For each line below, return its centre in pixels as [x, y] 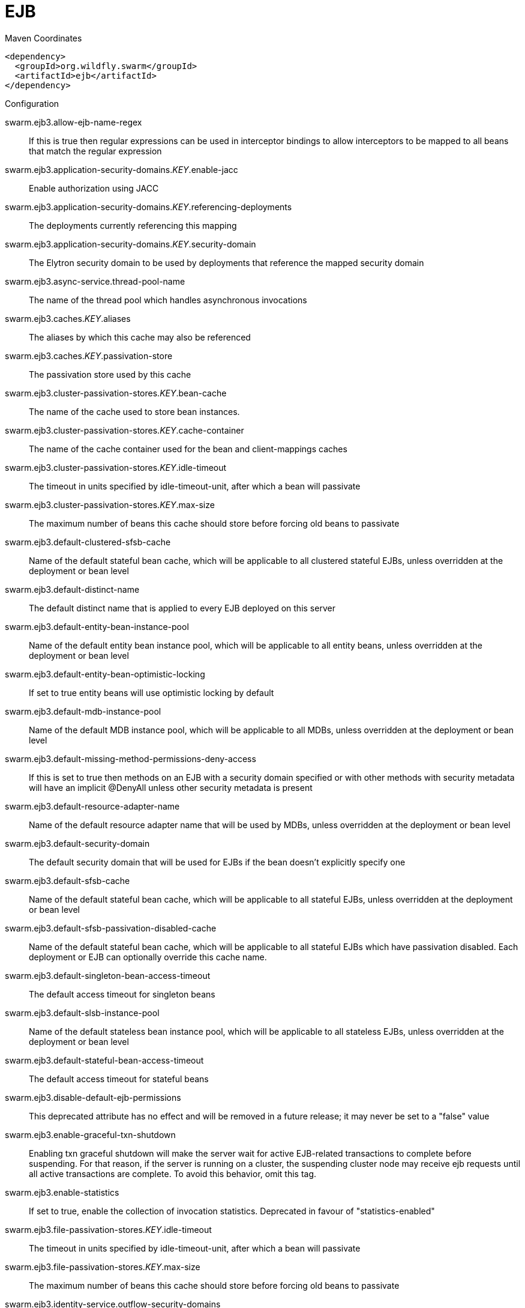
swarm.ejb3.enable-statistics [62, 1192]
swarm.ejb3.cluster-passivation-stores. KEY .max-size [110, 504]
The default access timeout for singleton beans [122, 994]
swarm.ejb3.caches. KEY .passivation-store [89, 356]
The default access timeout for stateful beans [119, 1079]
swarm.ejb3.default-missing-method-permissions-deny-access [130, 758]
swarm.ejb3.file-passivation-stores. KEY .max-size [103, 1267]
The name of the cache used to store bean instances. [134, 411]
